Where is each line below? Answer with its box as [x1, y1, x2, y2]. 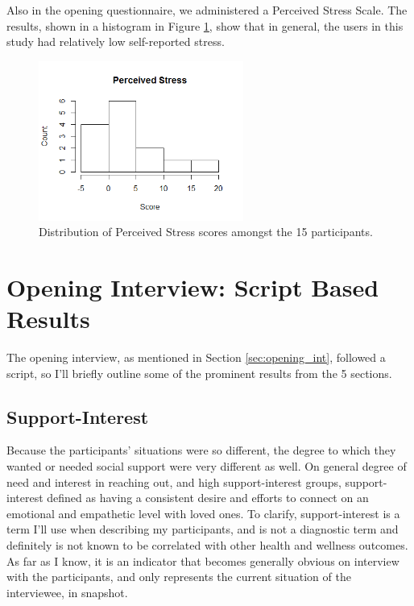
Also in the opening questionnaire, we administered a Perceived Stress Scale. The [6, 2, 408, 18]
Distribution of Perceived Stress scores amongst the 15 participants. [39, 223, 373, 240]
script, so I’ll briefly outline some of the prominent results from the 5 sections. [6, 364, 392, 381]
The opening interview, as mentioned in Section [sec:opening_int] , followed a [6, 349, 386, 366]
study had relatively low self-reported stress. [6, 33, 225, 50]
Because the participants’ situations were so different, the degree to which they [6, 442, 396, 459]
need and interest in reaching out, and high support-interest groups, [6, 473, 342, 490]
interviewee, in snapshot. [6, 583, 128, 600]
